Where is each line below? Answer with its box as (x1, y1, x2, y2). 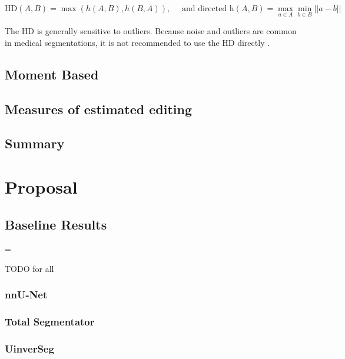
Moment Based (5, 65, 99, 83)
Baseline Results (5, 215, 107, 233)
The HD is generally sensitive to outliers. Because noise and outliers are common (5, 25, 297, 37)
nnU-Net (5, 287, 48, 302)
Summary (5, 134, 65, 152)
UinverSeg (5, 341, 54, 356)
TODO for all (5, 262, 54, 274)
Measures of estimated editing (5, 99, 193, 118)
